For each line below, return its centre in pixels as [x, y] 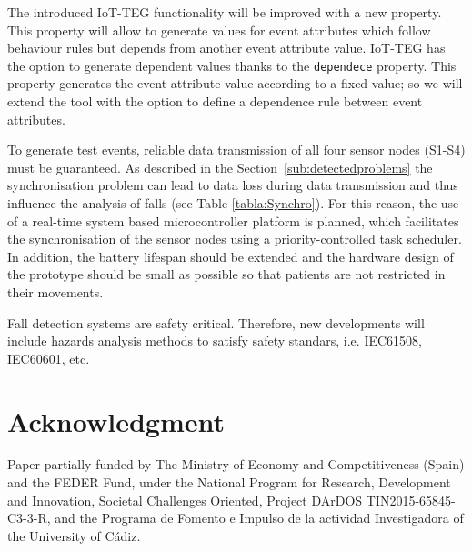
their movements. [55, 291]
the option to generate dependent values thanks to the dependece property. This [232, 65]
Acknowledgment [116, 421]
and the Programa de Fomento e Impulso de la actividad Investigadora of [259, 518]
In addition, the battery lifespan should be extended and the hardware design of [231, 256]
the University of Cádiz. [74, 535]
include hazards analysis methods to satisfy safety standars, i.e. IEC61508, [215, 341]
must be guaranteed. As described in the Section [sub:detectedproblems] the [220, 167]
